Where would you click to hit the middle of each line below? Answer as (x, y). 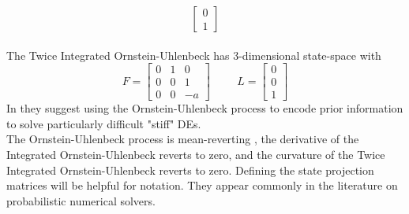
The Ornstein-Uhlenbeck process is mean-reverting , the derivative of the (183, 139)
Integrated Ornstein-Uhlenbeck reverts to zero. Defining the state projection (190, 170)
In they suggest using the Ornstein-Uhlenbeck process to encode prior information (205, 108)
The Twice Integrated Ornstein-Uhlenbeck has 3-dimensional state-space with (194, 55)
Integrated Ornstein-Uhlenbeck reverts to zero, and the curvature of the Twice (196, 155)
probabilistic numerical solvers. (81, 200)
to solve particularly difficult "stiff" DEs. (104, 123)
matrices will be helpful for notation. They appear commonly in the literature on (202, 185)
